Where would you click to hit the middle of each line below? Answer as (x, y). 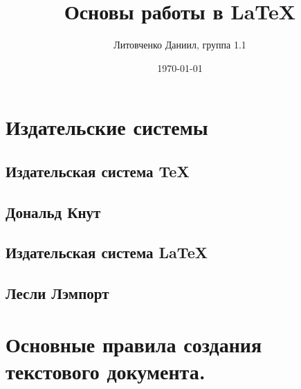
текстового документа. (106, 371)
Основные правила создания (134, 344)
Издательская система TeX (98, 171)
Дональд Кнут (53, 211)
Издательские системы (107, 127)
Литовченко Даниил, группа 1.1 (180, 45)
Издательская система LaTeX (107, 252)
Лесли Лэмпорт (57, 293)
